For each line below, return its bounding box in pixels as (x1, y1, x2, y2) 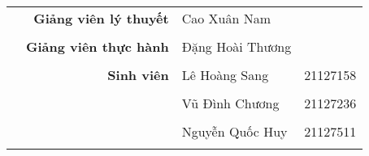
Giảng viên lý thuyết (33, 9, 169, 27)
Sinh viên (107, 65, 169, 84)
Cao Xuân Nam (181, 9, 271, 27)
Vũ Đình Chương (181, 94, 280, 112)
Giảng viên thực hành (26, 37, 169, 56)
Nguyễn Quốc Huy (181, 122, 288, 141)
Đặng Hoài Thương (181, 37, 292, 56)
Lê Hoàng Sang (181, 65, 269, 84)
